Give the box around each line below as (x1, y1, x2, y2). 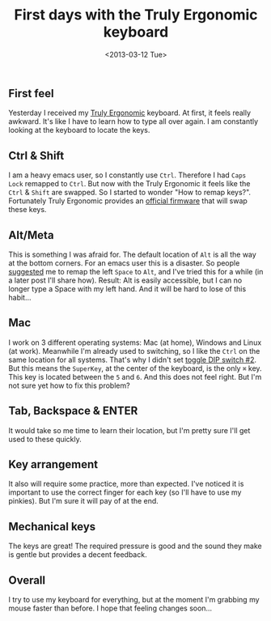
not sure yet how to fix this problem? (8, 381, 131, 390)
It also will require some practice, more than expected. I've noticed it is (8, 479, 244, 489)
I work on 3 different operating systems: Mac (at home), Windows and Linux (8, 338, 262, 347)
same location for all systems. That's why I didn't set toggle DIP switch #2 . (8, 355, 257, 364)
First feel (8, 87, 54, 100)
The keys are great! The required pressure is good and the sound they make (8, 541, 262, 551)
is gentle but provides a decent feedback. (8, 550, 147, 559)
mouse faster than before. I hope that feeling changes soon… (8, 603, 213, 613)
